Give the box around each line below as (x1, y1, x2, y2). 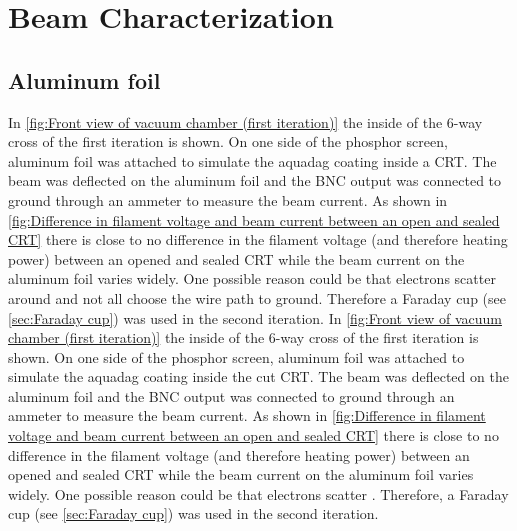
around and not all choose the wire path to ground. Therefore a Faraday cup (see (8, 287, 506, 308)
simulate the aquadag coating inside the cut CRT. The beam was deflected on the (8, 366, 509, 387)
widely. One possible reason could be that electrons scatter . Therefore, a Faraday (8, 483, 509, 504)
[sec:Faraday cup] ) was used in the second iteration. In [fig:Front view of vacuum (8, 307, 502, 328)
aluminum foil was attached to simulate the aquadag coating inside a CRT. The (8, 150, 497, 171)
